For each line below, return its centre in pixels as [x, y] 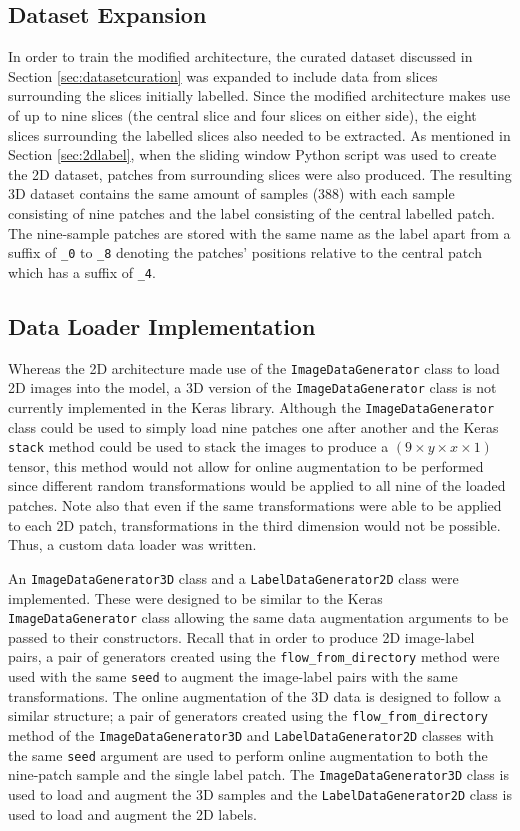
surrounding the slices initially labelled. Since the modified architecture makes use [259, 95]
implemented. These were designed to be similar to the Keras [195, 597]
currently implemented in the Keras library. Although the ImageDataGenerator [251, 406]
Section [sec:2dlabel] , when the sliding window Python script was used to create [252, 154]
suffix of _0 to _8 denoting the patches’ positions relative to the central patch [245, 252]
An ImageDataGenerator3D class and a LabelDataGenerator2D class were [233, 577]
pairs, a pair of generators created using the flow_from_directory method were [254, 656]
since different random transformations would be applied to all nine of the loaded [257, 485]
